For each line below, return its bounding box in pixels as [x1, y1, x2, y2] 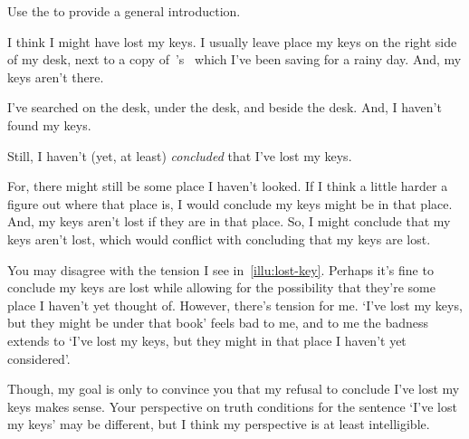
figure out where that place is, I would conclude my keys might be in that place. [7, 194, 453, 213]
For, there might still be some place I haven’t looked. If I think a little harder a [7, 177, 448, 196]
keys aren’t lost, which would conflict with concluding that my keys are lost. [7, 229, 431, 248]
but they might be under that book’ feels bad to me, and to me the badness [7, 313, 428, 332]
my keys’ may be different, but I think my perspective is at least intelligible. [7, 415, 430, 434]
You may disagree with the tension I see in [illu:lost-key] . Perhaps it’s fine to [7, 260, 434, 279]
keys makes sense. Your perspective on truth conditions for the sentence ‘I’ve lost [7, 396, 457, 415]
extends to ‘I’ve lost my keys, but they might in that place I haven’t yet [7, 330, 407, 349]
